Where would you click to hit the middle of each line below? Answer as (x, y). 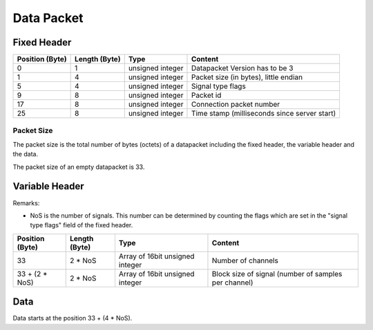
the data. (25, 154)
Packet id (206, 95)
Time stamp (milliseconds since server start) (264, 114)
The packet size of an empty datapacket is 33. (79, 167)
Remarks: (26, 203)
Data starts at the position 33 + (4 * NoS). (73, 318)
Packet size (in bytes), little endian (247, 77)
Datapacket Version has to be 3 (242, 68)
